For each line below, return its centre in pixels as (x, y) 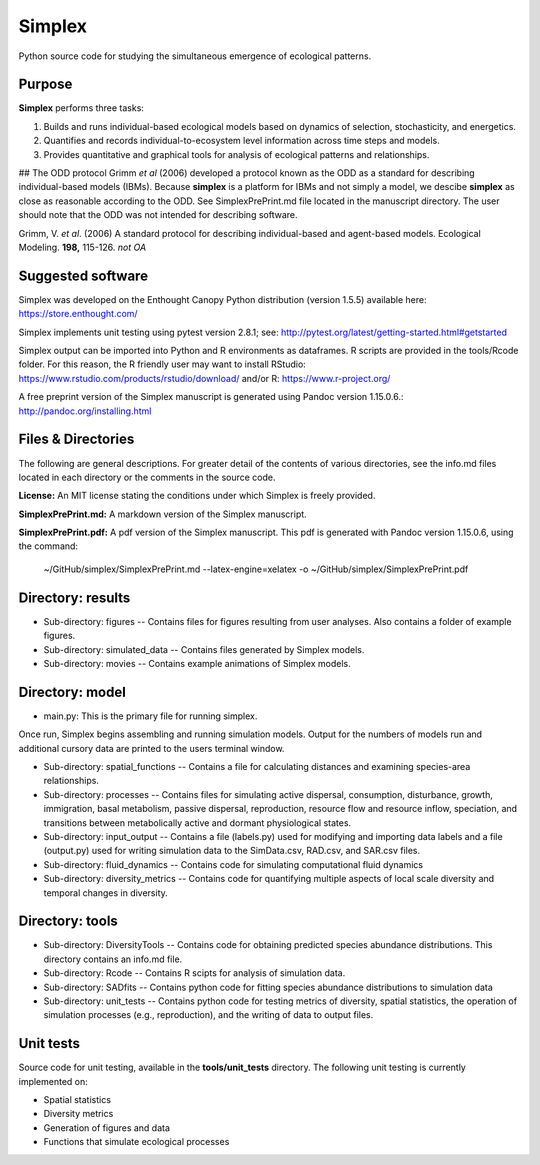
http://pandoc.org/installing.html (85, 411)
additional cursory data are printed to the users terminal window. (151, 748)
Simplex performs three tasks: (81, 108)
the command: (48, 546)
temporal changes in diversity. (106, 892)
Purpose (45, 84)
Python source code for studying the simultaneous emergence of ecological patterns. (195, 56)
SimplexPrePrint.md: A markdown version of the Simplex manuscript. (162, 514)
